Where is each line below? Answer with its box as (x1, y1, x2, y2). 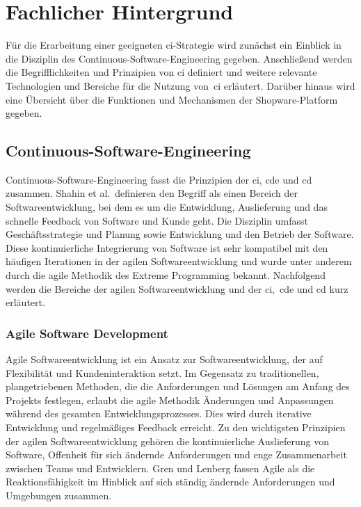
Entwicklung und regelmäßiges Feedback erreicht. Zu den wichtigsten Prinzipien (6, 420, 346, 435)
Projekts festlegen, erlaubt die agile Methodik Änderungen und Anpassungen (6, 392, 334, 407)
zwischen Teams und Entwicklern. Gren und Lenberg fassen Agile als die (6, 460, 315, 475)
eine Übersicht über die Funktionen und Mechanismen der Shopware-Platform (6, 92, 338, 106)
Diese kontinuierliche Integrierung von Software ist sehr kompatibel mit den (6, 240, 328, 255)
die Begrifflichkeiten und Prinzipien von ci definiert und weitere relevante (6, 65, 317, 79)
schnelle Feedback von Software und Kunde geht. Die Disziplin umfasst (6, 213, 308, 227)
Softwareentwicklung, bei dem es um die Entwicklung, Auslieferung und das (6, 200, 328, 214)
